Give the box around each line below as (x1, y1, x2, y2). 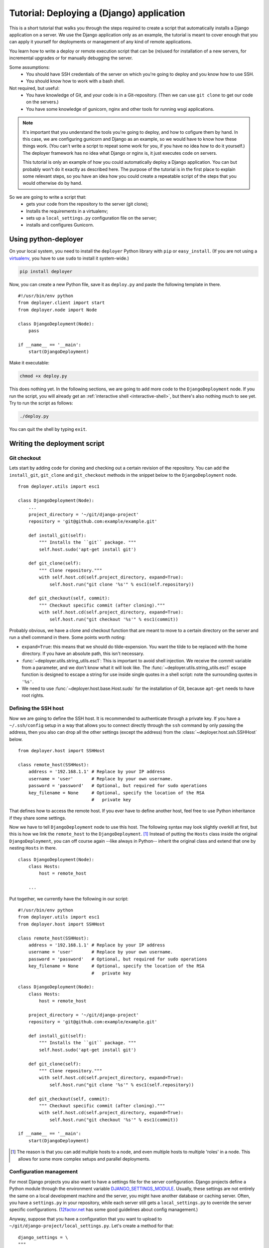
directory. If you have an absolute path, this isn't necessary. (21, 650, 144, 656)
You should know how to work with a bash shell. (26, 78, 125, 84)
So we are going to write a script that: (9, 194, 87, 200)
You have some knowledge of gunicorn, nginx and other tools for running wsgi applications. (26, 106, 214, 112)
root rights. (21, 692, 44, 698)
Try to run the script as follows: (9, 400, 73, 406)
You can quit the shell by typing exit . (9, 426, 87, 432)
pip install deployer (19, 269, 73, 274)
